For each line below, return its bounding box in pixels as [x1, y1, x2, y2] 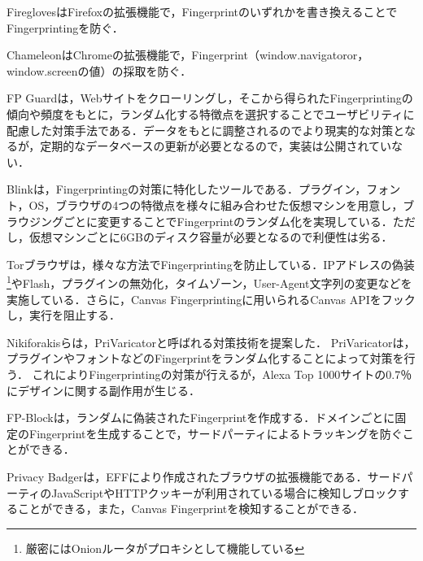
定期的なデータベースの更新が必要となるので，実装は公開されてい [40, 137, 392, 154]
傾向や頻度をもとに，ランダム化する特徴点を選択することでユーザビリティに [7, 105, 415, 122]
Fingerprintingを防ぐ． [7, 19, 124, 36]
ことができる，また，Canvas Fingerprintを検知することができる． [17, 500, 364, 517]
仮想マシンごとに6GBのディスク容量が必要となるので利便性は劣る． [28, 228, 393, 246]
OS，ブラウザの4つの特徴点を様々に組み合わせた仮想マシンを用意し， [28, 196, 403, 213]
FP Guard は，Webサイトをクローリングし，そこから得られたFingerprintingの [7, 89, 413, 107]
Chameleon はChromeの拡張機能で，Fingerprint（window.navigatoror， [7, 46, 369, 63]
